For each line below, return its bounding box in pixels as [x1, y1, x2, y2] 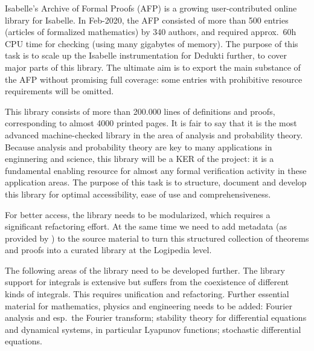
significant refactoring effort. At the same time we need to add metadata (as [5, 220, 287, 233]
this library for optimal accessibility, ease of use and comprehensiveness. [5, 187, 271, 200]
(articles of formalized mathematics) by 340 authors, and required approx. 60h [5, 25, 296, 38]
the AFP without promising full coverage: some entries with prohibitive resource [5, 72, 303, 85]
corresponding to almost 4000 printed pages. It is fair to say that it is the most [5, 117, 297, 129]
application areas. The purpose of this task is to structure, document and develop [5, 176, 307, 188]
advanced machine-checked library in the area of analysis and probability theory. [5, 128, 303, 141]
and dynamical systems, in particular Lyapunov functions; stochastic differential [5, 323, 301, 335]
